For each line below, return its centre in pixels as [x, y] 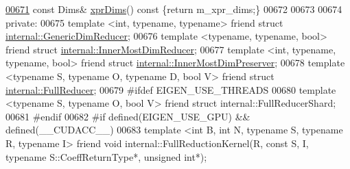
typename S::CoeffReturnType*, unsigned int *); [106, 156]
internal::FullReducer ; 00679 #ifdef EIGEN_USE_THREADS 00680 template [171, 89]
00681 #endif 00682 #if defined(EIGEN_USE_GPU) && [128, 116]
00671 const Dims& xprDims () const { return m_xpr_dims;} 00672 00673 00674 [174, 9]
